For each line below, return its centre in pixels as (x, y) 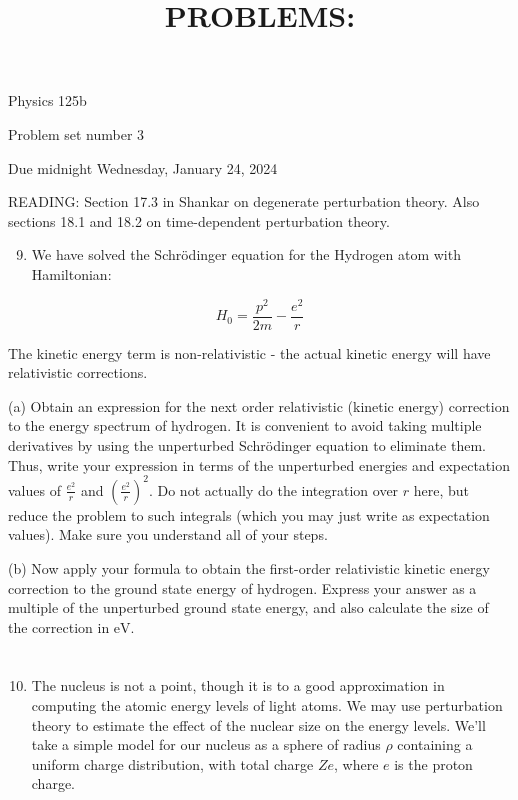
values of (34, 489)
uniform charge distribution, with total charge (172, 763)
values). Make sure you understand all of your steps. (168, 534)
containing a (435, 744)
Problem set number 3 (76, 133)
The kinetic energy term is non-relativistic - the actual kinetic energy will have (249, 352)
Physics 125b (47, 100)
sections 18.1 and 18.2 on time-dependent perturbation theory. (199, 220)
